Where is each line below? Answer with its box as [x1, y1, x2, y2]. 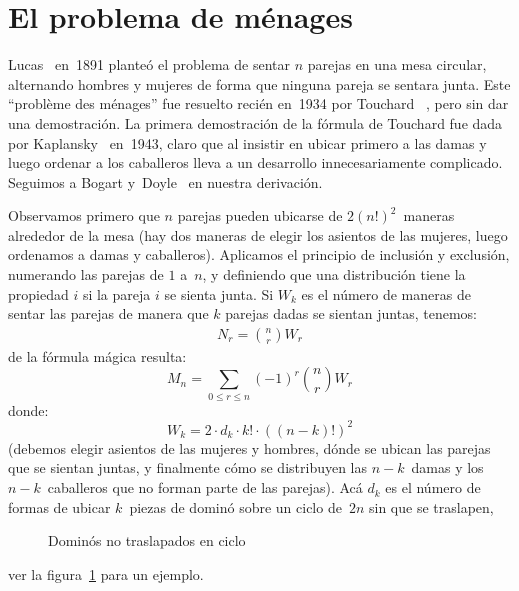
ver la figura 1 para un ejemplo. [8, 563, 204, 584]
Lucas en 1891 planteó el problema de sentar [8, 54, 290, 75]
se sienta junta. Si [164, 283, 274, 304]
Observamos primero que [8, 205, 160, 226]
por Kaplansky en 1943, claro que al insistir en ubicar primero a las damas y [8, 132, 487, 153]
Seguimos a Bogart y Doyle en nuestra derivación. [8, 171, 323, 192]
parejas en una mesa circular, [307, 54, 487, 75]
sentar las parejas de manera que [8, 303, 209, 324]
